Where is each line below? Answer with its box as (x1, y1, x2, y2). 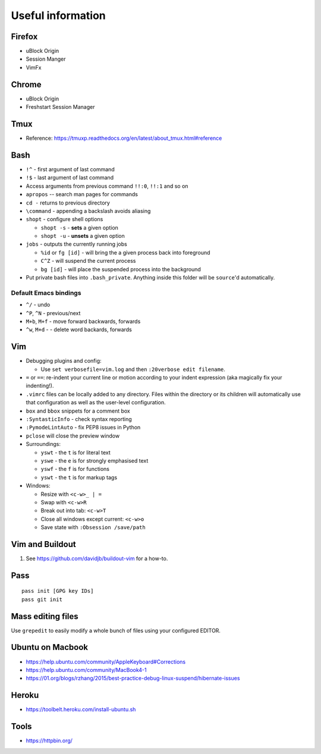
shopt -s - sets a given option (40, 224, 119, 231)
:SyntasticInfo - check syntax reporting (26, 415, 132, 422)
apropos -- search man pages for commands (26, 191, 138, 198)
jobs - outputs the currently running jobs (26, 241, 127, 248)
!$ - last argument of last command (26, 174, 114, 181)
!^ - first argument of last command (26, 165, 115, 172)
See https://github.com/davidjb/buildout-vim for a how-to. (26, 555, 168, 562)
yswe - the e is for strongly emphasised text (40, 457, 149, 464)
